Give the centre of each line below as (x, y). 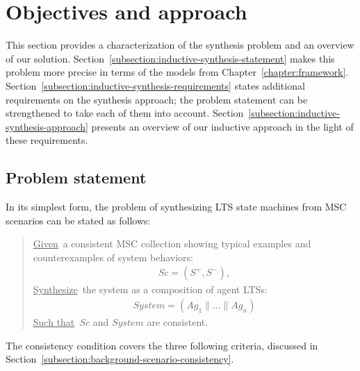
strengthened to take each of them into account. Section (125, 113)
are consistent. (178, 322)
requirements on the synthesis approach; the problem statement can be (157, 99)
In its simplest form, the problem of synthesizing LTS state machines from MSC (176, 207)
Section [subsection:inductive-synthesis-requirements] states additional (155, 85)
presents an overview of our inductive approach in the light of (222, 126)
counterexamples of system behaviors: (113, 257)
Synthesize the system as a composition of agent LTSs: (150, 289)
